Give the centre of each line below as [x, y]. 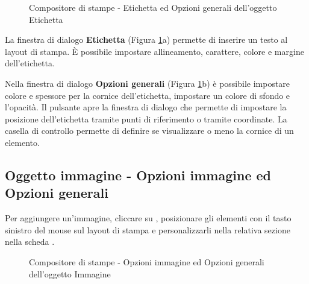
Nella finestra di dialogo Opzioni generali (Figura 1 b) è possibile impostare [148, 83]
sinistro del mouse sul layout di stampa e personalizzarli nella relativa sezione [148, 229]
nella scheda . [30, 241]
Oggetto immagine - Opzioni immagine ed [138, 175]
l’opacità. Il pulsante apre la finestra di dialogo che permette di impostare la [146, 107]
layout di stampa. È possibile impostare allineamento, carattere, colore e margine [154, 51]
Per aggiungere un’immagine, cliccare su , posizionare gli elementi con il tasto [148, 218]
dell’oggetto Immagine [70, 273]
